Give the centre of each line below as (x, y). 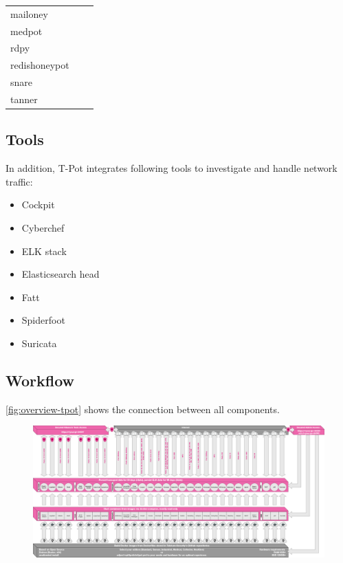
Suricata (39, 343)
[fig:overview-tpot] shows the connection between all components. (143, 409)
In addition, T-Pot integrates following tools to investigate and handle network (171, 168)
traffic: (19, 181)
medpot (26, 31)
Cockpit (38, 205)
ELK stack (44, 251)
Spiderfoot (43, 320)
